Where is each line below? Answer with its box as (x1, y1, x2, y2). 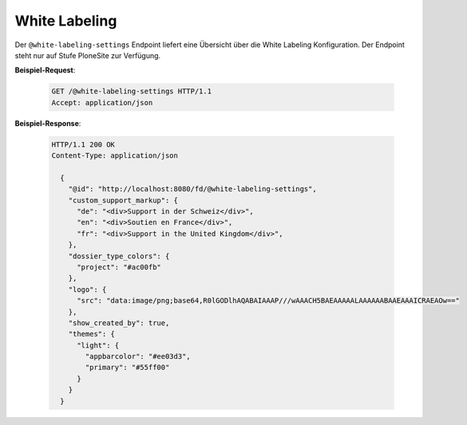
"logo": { (68, 285, 107, 294)
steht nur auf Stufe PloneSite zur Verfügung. (14, 50, 161, 60)
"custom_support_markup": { (68, 195, 179, 205)
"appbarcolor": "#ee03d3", (85, 352, 191, 361)
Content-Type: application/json (51, 152, 179, 160)
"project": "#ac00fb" (77, 262, 161, 271)
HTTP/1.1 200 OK (51, 140, 116, 149)
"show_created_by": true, (68, 318, 170, 327)
